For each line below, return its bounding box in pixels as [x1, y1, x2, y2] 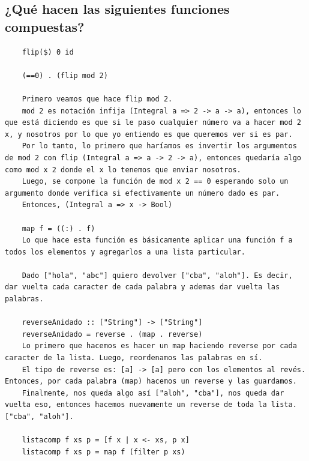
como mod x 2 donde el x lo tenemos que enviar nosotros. [5, 165, 241, 174]
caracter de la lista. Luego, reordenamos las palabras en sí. [5, 354, 263, 363]
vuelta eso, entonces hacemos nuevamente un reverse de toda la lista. [5, 400, 297, 409]
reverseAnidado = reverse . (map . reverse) [22, 330, 203, 339]
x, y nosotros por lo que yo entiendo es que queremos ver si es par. [5, 130, 293, 139]
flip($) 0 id [22, 47, 74, 56]
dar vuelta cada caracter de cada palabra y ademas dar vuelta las [5, 283, 280, 292]
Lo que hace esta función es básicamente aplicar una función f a [22, 236, 293, 245]
